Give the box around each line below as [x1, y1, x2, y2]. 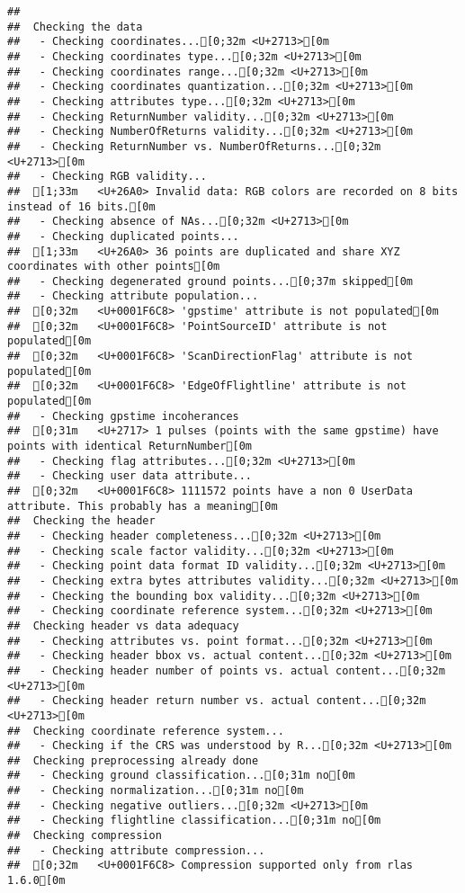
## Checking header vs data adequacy [7, 619, 239, 632]
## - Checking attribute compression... [7, 844, 265, 857]
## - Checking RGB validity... [7, 170, 207, 183]
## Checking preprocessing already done [7, 754, 259, 767]
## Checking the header [7, 514, 156, 528]
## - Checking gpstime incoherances [7, 409, 239, 423]
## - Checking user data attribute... [7, 469, 253, 483]
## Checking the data [7, 20, 143, 33]
